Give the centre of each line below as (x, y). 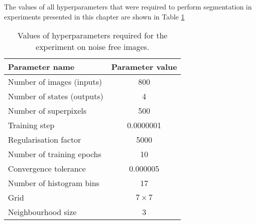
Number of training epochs (55, 154)
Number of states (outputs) (56, 96)
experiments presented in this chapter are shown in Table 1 (94, 16)
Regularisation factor (45, 140)
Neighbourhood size (42, 212)
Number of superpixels (47, 111)
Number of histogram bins (54, 183)
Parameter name (41, 67)
